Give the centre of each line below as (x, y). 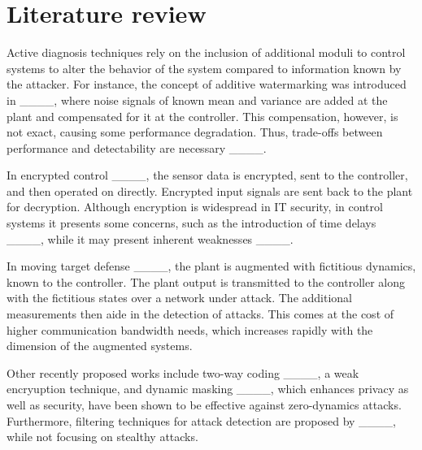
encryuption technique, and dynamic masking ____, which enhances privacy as (208, 389)
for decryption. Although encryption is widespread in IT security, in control (195, 207)
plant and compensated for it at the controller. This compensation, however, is (202, 116)
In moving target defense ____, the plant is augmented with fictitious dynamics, (211, 266)
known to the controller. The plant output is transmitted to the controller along (206, 281)
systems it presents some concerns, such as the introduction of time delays (191, 223)
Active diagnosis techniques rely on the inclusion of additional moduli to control (206, 52)
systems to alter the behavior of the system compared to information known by (204, 68)
